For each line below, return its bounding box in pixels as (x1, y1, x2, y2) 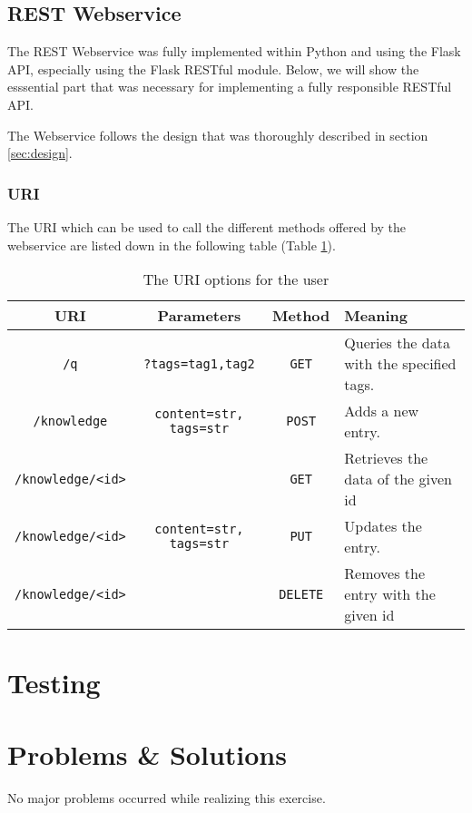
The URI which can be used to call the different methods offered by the (7, 217, 407, 236)
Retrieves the (344, 447, 428, 469)
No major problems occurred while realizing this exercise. (7, 788, 326, 807)
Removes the (344, 563, 426, 584)
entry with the (344, 583, 436, 605)
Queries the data (344, 332, 450, 354)
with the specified (344, 353, 457, 375)
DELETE (279, 586, 324, 602)
